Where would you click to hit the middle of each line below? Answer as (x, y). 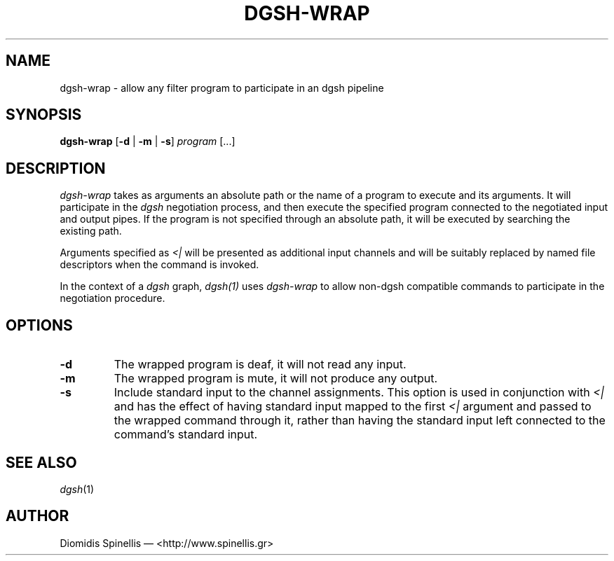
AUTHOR (37, 516)
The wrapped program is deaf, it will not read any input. (260, 365)
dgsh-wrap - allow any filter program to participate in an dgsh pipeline (222, 88)
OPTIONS (39, 325)
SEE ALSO (41, 462)
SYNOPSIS (44, 115)
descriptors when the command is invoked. (159, 265)
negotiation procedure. (112, 298)
